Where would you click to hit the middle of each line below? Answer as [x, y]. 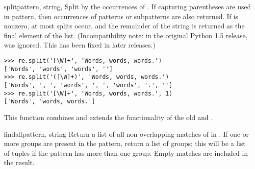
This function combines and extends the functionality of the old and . [109, 117]
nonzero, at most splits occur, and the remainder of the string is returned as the [124, 26]
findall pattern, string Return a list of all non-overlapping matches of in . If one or [127, 133]
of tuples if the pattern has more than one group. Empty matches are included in [126, 153]
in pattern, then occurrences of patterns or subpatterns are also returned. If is [121, 16]
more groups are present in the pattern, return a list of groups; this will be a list [125, 143]
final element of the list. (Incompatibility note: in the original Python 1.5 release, [126, 35]
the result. [19, 162]
